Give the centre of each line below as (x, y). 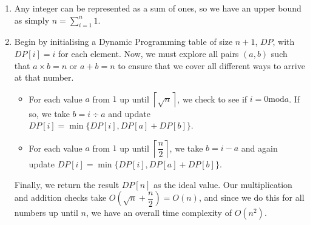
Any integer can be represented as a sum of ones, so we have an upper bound (158, 8)
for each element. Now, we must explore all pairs (149, 53)
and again (259, 148)
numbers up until (46, 213)
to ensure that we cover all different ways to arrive (211, 65)
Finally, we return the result (67, 184)
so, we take (49, 113)
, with (284, 42)
